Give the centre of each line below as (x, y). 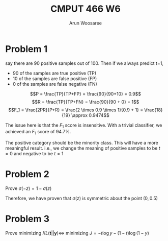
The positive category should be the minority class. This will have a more (82, 143)
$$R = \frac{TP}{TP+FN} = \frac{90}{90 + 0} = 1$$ (86, 102)
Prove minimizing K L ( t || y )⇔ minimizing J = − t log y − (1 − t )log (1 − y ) (77, 233)
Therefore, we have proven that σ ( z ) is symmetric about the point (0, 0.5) (81, 198)
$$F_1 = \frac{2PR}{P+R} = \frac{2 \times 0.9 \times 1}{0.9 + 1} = (76, 110)
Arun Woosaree (86, 23)
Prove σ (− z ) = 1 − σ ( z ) (29, 188)
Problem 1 (26, 49)
